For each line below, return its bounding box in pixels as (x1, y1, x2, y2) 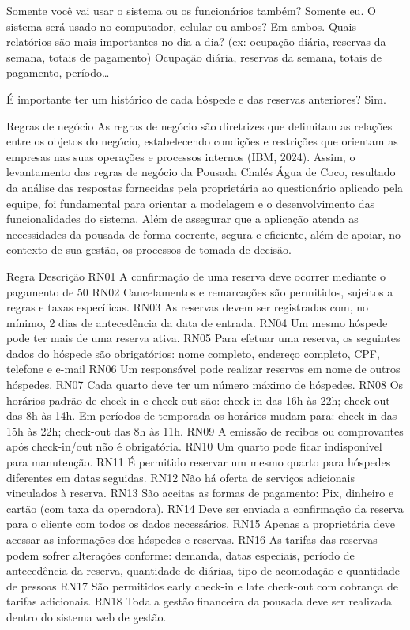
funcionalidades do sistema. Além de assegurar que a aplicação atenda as (6, 210, 359, 227)
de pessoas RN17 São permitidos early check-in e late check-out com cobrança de (6, 577, 398, 594)
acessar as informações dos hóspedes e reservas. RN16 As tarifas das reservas (6, 531, 378, 547)
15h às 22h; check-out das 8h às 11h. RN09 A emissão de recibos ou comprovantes (6, 422, 404, 439)
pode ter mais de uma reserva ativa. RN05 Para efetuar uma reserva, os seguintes (6, 330, 401, 346)
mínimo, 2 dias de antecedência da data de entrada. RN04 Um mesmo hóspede (6, 314, 388, 330)
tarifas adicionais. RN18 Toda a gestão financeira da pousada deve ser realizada (6, 593, 393, 609)
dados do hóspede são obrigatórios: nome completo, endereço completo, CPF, (6, 345, 380, 361)
